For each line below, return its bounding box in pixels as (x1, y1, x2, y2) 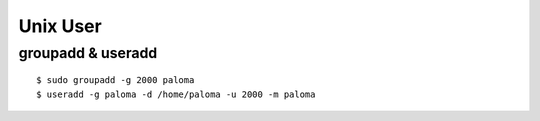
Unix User (18, 15, 102, 37)
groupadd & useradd (18, 44, 158, 62)
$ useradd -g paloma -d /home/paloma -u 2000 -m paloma (36, 88, 316, 100)
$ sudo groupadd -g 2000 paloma (36, 75, 195, 86)
